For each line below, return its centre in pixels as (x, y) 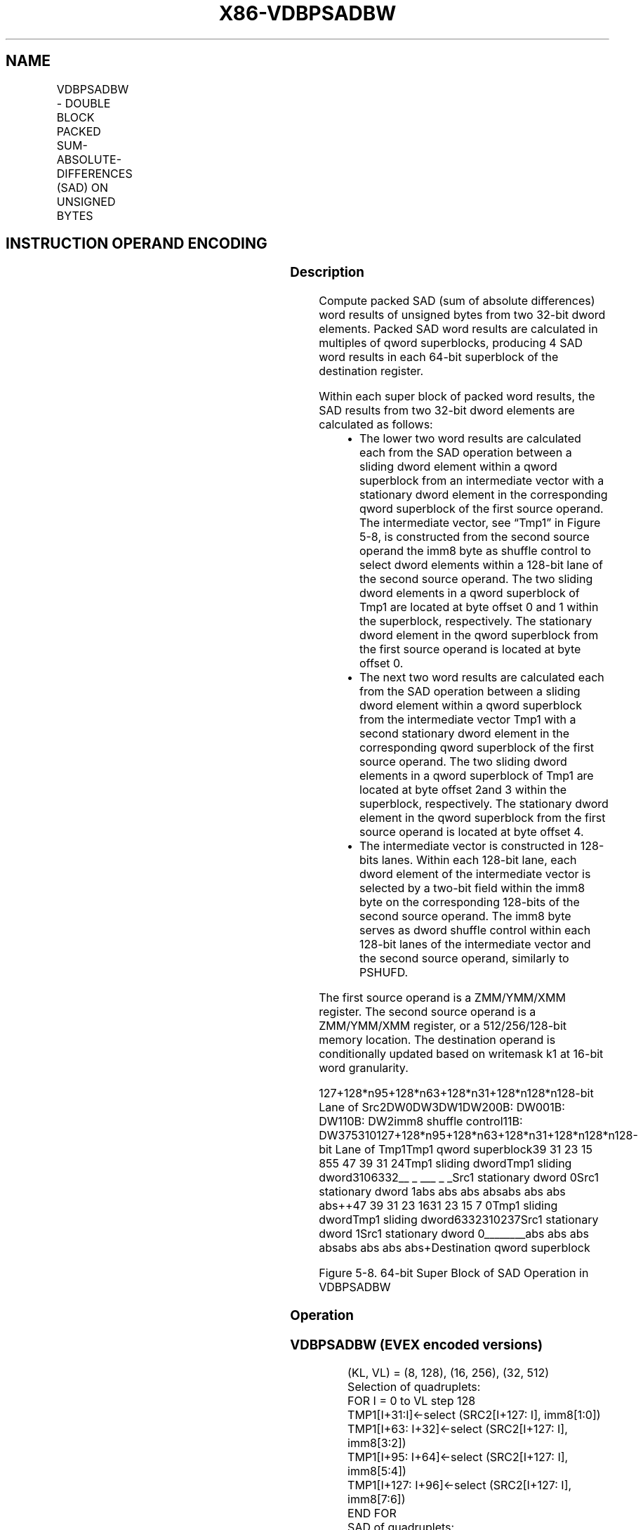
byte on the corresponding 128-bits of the (470, 902)
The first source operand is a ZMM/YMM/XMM (442, 998)
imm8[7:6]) (377, 1499)
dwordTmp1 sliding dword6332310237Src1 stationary (459, 1220)
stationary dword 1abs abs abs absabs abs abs (442, 1192)
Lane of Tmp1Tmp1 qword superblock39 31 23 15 (464, 1150)
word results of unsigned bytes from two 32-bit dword (462, 315)
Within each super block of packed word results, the (457, 397)
